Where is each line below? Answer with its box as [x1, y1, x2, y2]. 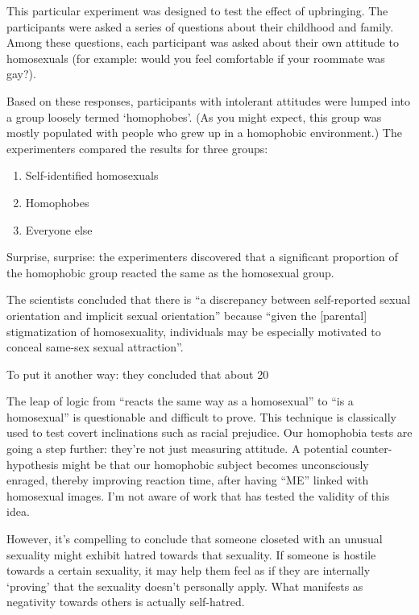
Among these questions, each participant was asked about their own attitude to [6, 34, 399, 51]
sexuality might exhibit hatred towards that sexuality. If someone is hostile [6, 546, 376, 563]
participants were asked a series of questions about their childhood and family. [6, 18, 394, 35]
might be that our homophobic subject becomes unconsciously [61, 455, 369, 472]
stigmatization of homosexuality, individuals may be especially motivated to [6, 322, 381, 339]
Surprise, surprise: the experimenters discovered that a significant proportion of [6, 248, 398, 265]
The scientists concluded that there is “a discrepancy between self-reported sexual [6, 291, 411, 308]
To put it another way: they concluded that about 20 [6, 365, 269, 382]
